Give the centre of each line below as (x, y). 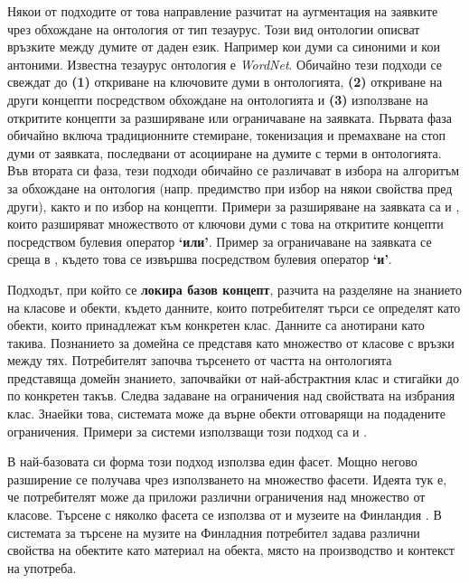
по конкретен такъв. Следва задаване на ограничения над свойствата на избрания (231, 395)
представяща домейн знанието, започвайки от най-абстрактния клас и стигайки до (233, 377)
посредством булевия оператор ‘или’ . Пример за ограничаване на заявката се (220, 241)
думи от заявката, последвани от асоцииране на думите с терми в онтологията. (225, 152)
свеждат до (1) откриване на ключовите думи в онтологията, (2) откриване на (225, 82)
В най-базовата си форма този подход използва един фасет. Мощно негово (212, 461)
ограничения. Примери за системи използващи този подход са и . (188, 431)
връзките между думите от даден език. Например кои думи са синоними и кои (224, 47)
